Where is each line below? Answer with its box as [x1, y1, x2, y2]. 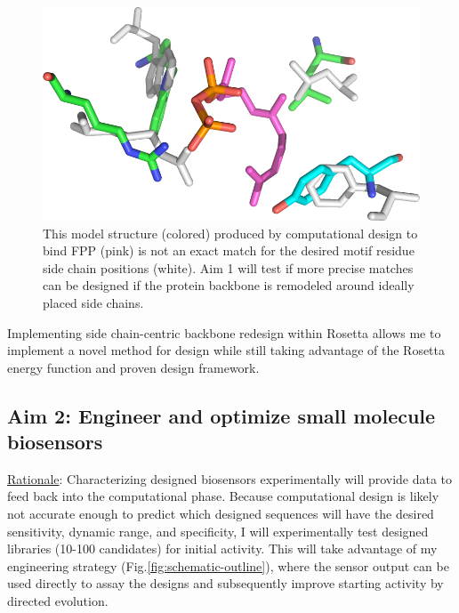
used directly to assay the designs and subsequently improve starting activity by [7, 574, 444, 593]
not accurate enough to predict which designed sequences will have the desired [7, 504, 434, 523]
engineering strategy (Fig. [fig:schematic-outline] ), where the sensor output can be [7, 556, 449, 575]
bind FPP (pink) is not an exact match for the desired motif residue [43, 241, 415, 260]
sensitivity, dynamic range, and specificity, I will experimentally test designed [7, 521, 429, 540]
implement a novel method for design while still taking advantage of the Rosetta [7, 341, 446, 359]
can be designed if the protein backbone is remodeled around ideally [43, 276, 415, 294]
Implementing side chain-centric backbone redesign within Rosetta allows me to [7, 323, 441, 342]
